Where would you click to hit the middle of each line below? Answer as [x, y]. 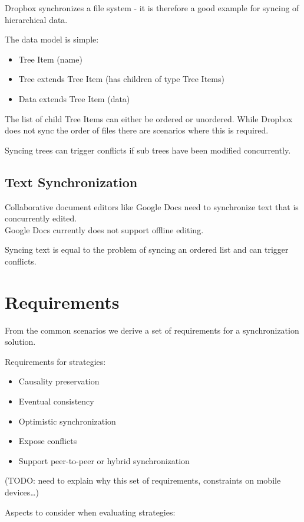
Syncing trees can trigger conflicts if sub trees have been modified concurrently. [148, 150]
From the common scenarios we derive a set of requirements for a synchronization [152, 330]
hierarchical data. [36, 19]
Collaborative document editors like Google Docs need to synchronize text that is [152, 206]
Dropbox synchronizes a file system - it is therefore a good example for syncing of [152, 8]
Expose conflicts [48, 441]
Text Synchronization [71, 182]
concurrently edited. [41, 218]
